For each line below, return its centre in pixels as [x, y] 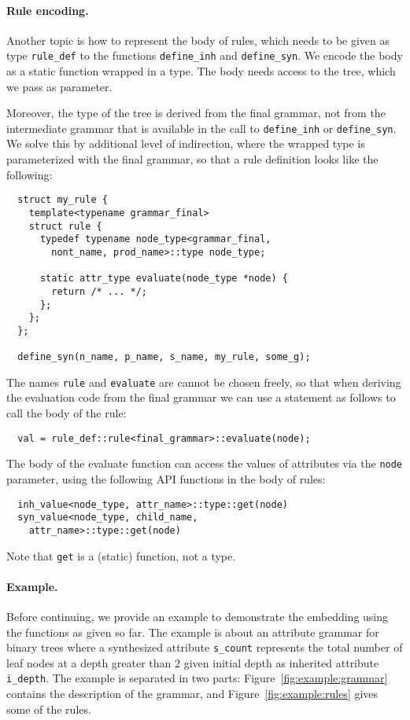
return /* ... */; [99, 291]
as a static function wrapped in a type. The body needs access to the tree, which [201, 71]
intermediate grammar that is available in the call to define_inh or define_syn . [201, 128]
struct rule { [65, 226]
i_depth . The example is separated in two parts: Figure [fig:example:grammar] [197, 678]
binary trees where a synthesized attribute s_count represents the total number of [205, 647]
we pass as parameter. [59, 86]
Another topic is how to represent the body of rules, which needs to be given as [198, 40]
